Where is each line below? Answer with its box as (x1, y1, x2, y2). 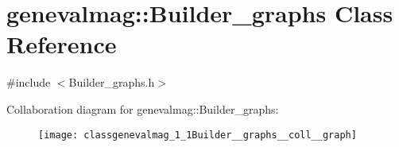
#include (6, 74, 51, 91)
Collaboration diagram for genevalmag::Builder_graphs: (6, 100, 279, 117)
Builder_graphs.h (68, 74, 155, 91)
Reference (6, 28, 117, 60)
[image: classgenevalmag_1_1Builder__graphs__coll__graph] (38, 129, 357, 141)
